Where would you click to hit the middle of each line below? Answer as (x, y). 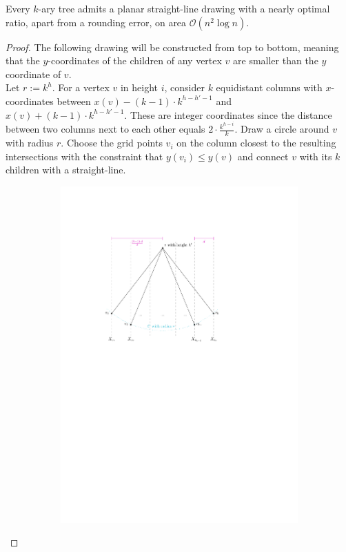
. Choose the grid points (112, 143)
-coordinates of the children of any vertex (135, 60)
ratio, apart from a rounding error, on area (96, 22)
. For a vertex (81, 87)
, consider (184, 87)
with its (316, 156)
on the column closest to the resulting (256, 143)
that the (23, 60)
